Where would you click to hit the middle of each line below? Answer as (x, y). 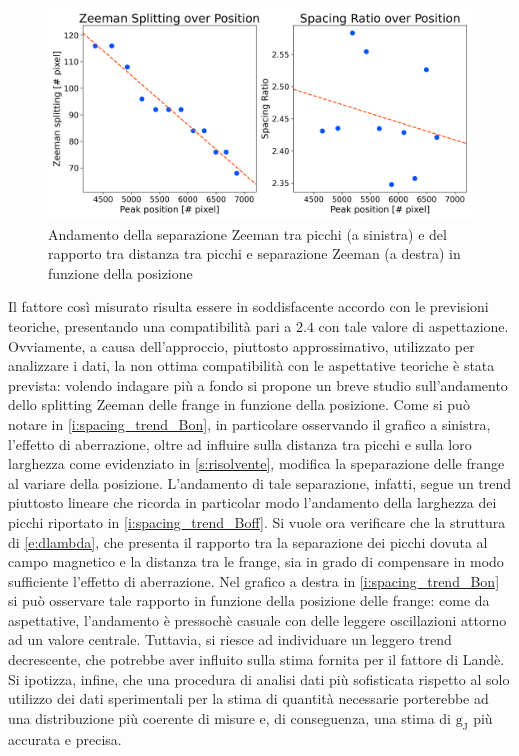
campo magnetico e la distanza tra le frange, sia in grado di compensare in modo (256, 561)
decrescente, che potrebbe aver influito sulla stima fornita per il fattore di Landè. (256, 659)
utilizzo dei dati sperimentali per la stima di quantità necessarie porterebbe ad (248, 698)
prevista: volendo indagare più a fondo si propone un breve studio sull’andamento (258, 384)
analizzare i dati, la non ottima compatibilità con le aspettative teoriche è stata (251, 365)
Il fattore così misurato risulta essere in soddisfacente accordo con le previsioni (248, 306)
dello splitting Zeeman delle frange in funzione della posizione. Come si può (239, 404)
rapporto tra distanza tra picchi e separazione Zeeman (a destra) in (254, 253)
